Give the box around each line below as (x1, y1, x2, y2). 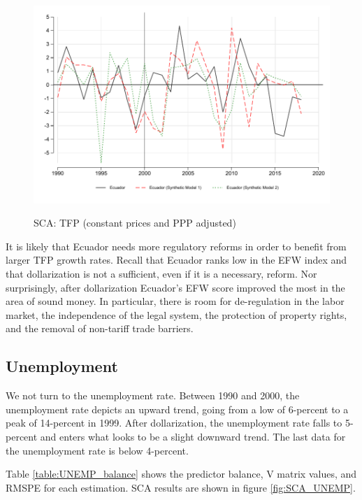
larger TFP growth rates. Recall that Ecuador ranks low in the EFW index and (6, 252, 347, 267)
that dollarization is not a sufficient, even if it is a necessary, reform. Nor (6, 266, 317, 281)
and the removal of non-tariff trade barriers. (6, 321, 194, 336)
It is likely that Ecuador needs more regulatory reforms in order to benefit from (6, 238, 347, 253)
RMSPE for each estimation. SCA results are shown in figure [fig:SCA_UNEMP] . (6, 480, 356, 494)
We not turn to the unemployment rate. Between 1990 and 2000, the (6, 388, 300, 403)
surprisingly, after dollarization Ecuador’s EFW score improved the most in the (6, 280, 345, 294)
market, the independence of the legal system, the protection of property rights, (6, 307, 347, 322)
